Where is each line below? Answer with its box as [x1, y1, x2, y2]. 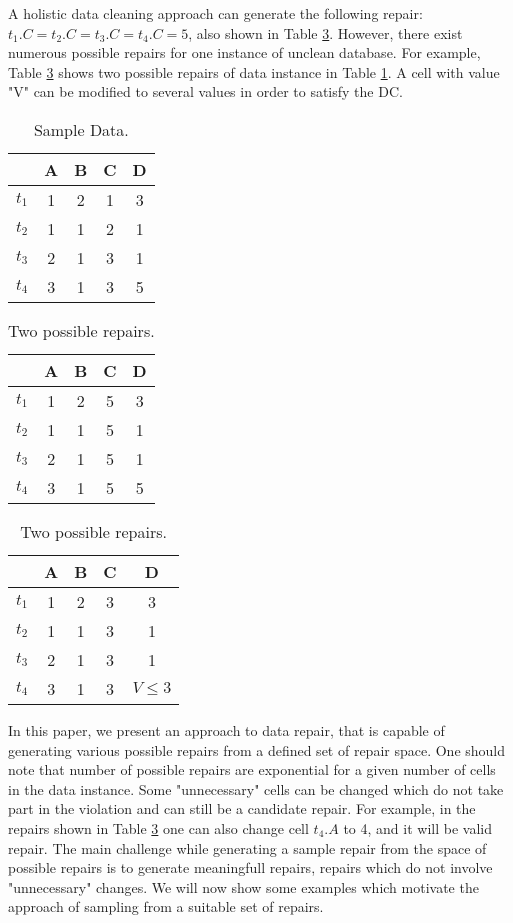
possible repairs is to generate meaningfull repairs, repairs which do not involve [8, 857, 493, 878]
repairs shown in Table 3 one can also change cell [8, 817, 309, 838]
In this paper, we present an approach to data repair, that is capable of [8, 719, 445, 740]
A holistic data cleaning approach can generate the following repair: [8, 3, 423, 23]
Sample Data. [33, 117, 129, 141]
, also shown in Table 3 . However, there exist [188, 22, 463, 43]
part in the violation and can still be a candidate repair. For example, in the [8, 798, 476, 819]
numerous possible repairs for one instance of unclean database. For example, [8, 42, 481, 63]
